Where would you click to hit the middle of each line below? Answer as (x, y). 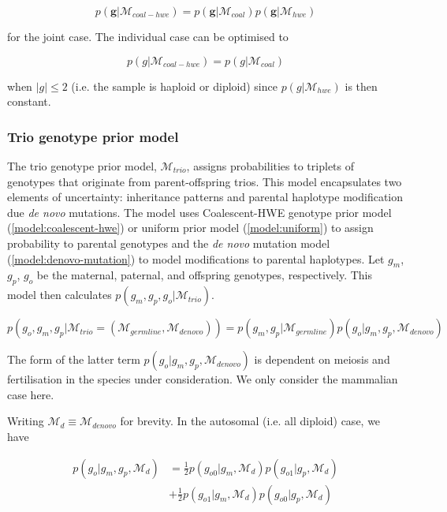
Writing (26, 421)
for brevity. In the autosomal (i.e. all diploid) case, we (250, 421)
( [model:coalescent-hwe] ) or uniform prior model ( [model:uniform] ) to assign (190, 228)
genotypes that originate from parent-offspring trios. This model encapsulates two (205, 181)
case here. (31, 394)
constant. (29, 101)
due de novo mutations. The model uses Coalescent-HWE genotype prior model (199, 212)
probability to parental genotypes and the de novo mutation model (169, 243)
